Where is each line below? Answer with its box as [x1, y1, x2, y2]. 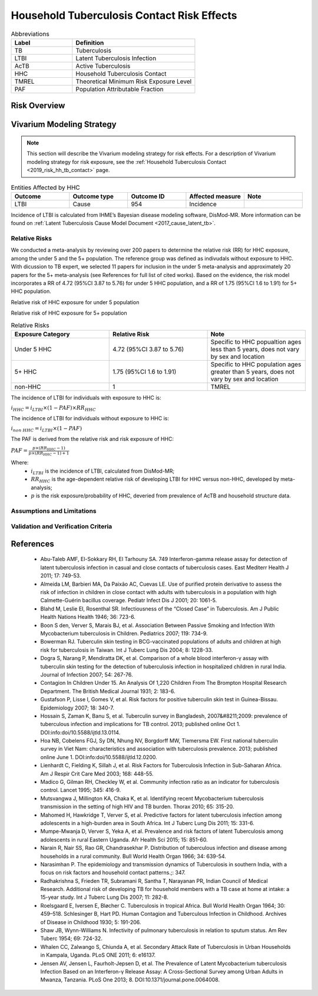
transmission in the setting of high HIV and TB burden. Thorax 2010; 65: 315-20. [40, 803, 234, 810]
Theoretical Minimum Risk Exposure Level [75, 77, 192, 85]
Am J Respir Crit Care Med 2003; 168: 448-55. [40, 770, 154, 777]
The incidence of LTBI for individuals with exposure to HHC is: [11, 394, 161, 401]
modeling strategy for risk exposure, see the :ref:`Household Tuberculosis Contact [26, 158, 227, 165]
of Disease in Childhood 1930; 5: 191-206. [40, 918, 141, 925]
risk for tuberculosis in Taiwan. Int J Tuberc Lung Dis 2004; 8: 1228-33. [40, 646, 213, 654]
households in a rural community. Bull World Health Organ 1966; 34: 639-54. [40, 852, 227, 860]
